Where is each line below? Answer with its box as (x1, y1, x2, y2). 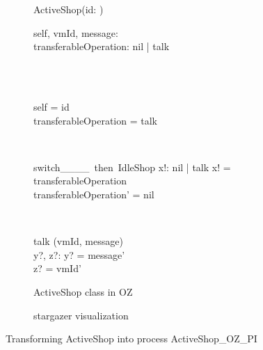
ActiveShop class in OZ (33, 284, 133, 299)
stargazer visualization (33, 308, 129, 322)
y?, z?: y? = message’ (33, 247, 125, 262)
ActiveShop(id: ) (33, 2, 104, 16)
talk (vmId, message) (33, 234, 123, 248)
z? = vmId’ (33, 261, 81, 276)
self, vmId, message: (33, 25, 118, 40)
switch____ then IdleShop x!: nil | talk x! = (33, 159, 231, 174)
